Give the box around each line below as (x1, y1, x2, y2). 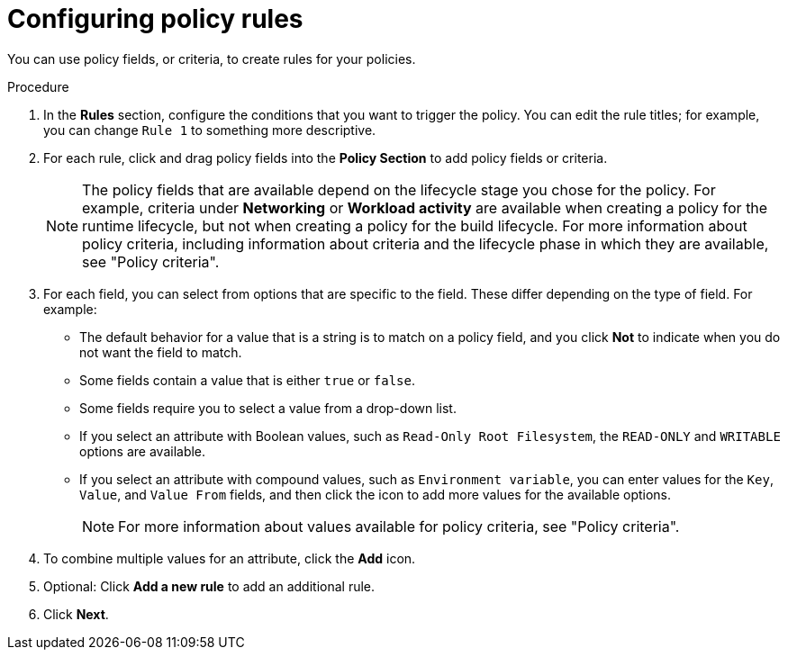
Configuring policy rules (7, 4, 303, 34)
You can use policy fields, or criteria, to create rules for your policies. (7, 50, 416, 67)
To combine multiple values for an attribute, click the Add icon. (43, 550, 416, 566)
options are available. (79, 443, 206, 459)
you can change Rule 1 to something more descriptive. (43, 121, 376, 138)
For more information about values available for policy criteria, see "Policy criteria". (118, 517, 680, 535)
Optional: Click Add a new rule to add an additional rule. (43, 578, 376, 594)
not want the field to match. (79, 344, 242, 360)
